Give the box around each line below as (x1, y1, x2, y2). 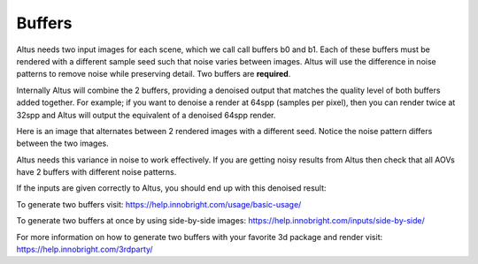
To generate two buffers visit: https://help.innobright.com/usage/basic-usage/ (16, 199, 302, 209)
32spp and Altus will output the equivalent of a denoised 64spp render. (16, 109, 276, 120)
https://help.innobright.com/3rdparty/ (16, 244, 154, 255)
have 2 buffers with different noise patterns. (16, 167, 177, 177)
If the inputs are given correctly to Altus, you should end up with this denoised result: (16, 183, 327, 193)
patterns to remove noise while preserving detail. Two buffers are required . (16, 69, 291, 79)
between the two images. (16, 138, 110, 149)
